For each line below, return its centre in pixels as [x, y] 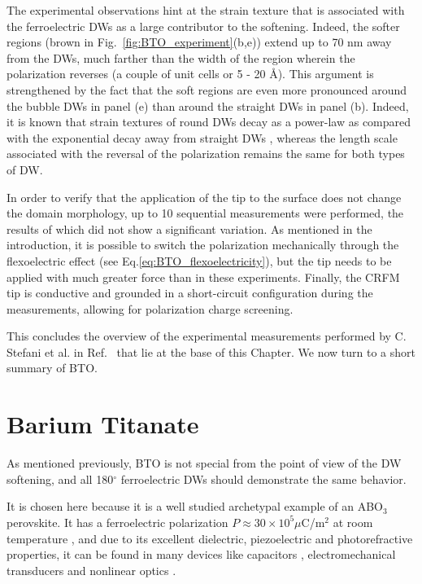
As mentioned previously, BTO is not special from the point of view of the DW [204, 463]
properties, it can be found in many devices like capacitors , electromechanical [201, 554]
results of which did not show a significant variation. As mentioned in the [189, 228]
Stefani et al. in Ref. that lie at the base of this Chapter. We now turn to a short [211, 351]
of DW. [25, 169]
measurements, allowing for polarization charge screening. [150, 308]
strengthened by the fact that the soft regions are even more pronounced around [207, 89]
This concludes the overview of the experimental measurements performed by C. [207, 336]
